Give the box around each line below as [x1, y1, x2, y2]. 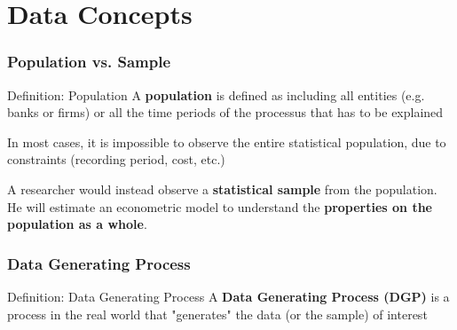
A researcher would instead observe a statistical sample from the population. [7, 179, 437, 198]
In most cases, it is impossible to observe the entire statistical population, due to [7, 132, 446, 151]
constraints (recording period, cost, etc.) [7, 150, 225, 169]
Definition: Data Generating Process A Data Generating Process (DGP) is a [7, 287, 450, 305]
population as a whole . [7, 215, 147, 233]
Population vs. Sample [7, 51, 171, 73]
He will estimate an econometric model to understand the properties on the [7, 197, 433, 216]
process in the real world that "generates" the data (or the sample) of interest [7, 304, 428, 323]
